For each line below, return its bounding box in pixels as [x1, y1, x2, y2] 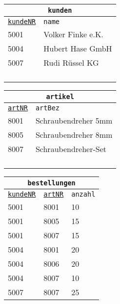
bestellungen [27, 179, 76, 187]
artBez [35, 104, 60, 112]
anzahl [71, 190, 96, 198]
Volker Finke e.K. [43, 28, 103, 40]
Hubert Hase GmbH [43, 43, 112, 54]
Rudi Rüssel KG [43, 57, 99, 68]
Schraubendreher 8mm [35, 129, 113, 140]
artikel [46, 93, 74, 101]
